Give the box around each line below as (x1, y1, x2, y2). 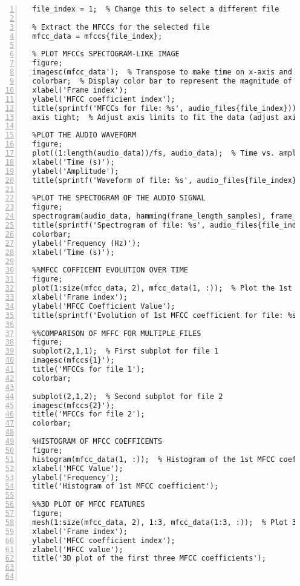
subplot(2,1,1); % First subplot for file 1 (32, 347, 219, 356)
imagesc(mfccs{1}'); (32, 356, 115, 365)
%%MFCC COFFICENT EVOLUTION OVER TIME (32, 266, 189, 275)
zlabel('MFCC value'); (32, 545, 123, 554)
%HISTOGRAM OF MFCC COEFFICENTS (32, 437, 163, 446)
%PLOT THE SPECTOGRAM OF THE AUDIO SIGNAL (32, 194, 206, 203)
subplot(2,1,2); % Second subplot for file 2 (32, 392, 223, 401)
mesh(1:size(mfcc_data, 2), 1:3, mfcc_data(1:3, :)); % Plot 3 (32, 518, 297, 527)
